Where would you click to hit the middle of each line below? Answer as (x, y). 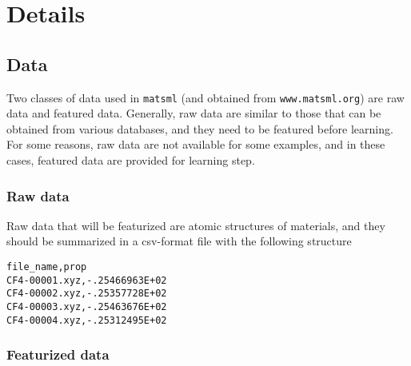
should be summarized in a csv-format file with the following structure (179, 241)
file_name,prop (47, 267)
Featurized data (58, 354)
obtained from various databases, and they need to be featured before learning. (200, 128)
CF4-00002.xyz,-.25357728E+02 (87, 294)
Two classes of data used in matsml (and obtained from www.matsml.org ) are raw (205, 97)
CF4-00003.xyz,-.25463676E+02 (87, 306)
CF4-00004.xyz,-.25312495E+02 (87, 320)
